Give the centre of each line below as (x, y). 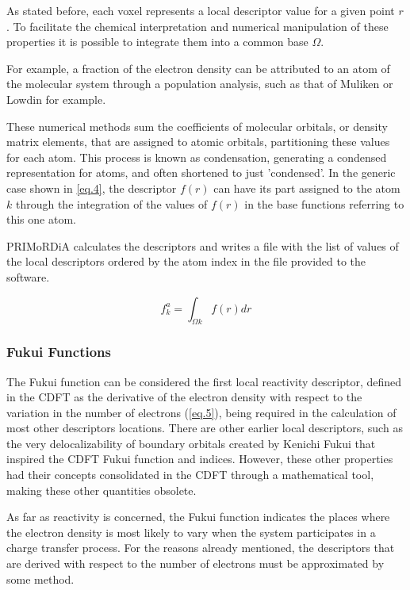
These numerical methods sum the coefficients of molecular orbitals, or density (197, 126)
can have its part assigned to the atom (307, 188)
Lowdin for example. (56, 99)
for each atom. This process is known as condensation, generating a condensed (197, 157)
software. (28, 276)
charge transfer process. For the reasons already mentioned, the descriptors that (201, 548)
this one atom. (41, 219)
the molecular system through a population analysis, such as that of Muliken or (200, 84)
